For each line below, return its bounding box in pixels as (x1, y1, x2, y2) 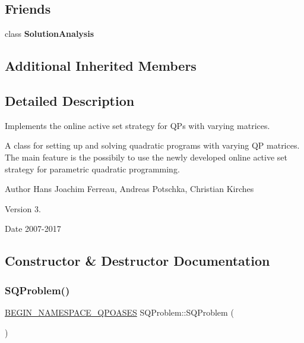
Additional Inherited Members (5, 56, 197, 75)
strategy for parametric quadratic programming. (5, 162, 180, 175)
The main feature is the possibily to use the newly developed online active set (5, 150, 287, 163)
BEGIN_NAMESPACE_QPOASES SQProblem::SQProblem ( (5, 306, 234, 318)
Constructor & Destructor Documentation (5, 251, 270, 270)
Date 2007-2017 (5, 222, 61, 235)
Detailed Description (5, 91, 135, 109)
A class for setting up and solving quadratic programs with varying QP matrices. (5, 139, 300, 152)
